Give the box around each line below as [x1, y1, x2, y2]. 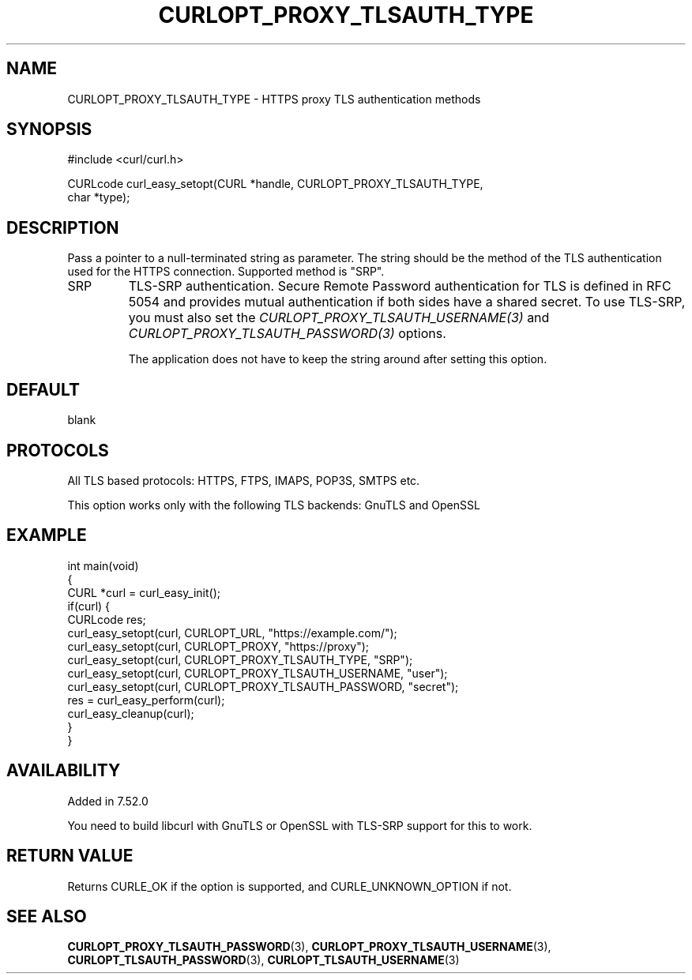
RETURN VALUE [6, 846, 134, 866]
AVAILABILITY [6, 760, 121, 781]
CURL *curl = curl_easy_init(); [67, 585, 220, 599]
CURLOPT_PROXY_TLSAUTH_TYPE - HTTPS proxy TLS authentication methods [67, 92, 481, 106]
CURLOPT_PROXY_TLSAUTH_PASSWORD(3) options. [128, 325, 446, 342]
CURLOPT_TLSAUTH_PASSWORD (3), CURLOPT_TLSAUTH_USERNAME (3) [67, 953, 460, 967]
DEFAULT [6, 379, 80, 400]
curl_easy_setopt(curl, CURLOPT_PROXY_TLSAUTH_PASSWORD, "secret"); [67, 679, 459, 693]
